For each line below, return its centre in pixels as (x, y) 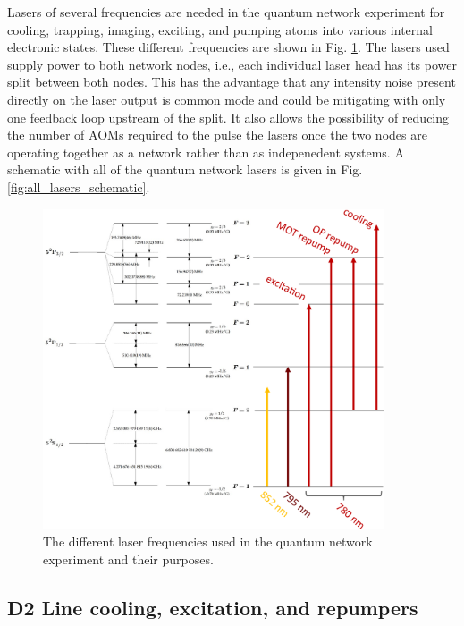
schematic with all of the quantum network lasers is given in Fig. (185, 169)
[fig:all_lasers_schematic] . (79, 186)
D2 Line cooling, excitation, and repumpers (213, 607)
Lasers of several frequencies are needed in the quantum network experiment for (226, 12)
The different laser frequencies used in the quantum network (208, 541)
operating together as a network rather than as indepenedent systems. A (206, 152)
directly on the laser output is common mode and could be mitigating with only (227, 99)
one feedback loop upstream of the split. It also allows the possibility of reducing (228, 117)
